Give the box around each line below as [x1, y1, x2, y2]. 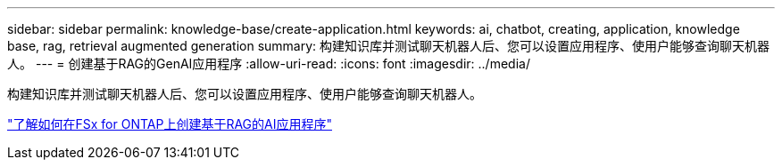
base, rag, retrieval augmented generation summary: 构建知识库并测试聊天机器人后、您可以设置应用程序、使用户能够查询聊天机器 [7, 38, 770, 53]
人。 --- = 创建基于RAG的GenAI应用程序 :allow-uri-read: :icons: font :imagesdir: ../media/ [7, 56, 530, 71]
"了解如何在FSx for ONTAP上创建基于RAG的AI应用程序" [7, 116, 332, 131]
